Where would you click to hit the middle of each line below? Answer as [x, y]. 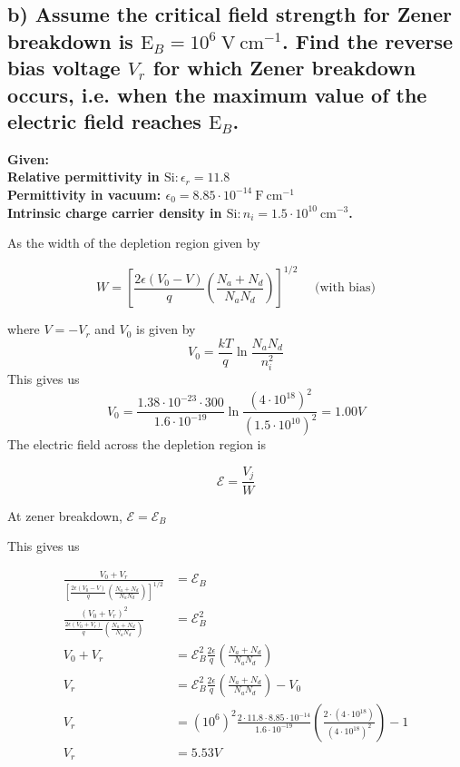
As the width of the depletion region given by [134, 243]
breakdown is [70, 40]
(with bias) [345, 288]
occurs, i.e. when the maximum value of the [217, 94]
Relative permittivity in [83, 177]
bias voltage [64, 68]
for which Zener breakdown [284, 68]
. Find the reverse [367, 40]
